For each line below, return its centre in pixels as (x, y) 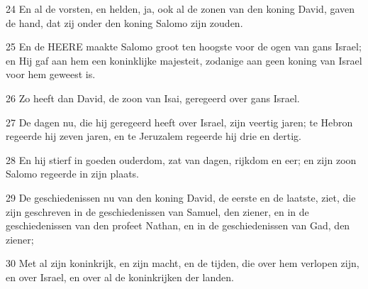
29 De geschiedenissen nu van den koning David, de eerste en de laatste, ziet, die (181, 197)
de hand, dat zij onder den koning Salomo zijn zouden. (124, 22)
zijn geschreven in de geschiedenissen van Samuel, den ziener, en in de (157, 211)
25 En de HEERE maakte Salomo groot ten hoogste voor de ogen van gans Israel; (184, 47)
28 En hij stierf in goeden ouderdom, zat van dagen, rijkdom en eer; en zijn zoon (181, 159)
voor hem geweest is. (51, 74)
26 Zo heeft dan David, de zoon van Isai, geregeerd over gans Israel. (153, 98)
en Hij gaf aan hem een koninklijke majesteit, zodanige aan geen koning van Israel (184, 60)
